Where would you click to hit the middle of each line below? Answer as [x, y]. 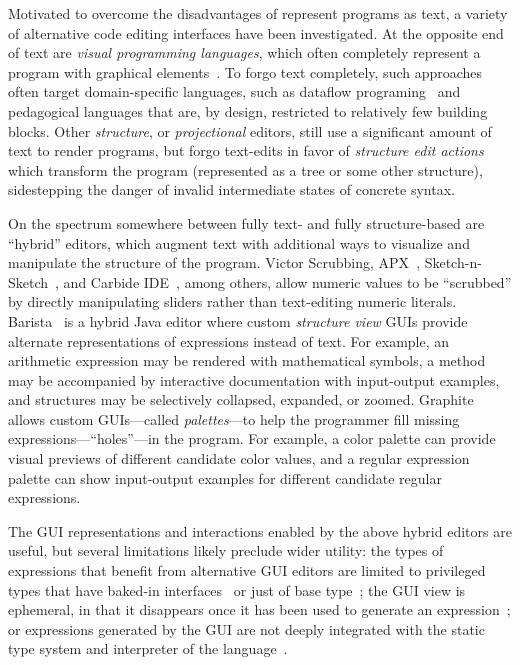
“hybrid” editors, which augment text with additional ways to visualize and [239, 242]
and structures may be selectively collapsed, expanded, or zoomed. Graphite [241, 399]
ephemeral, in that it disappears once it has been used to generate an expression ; [259, 609]
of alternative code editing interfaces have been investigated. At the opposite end [256, 32]
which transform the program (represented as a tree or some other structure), [245, 169]
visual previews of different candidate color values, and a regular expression [239, 458]
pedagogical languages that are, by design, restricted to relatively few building [248, 110]
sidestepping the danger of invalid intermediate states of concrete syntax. [231, 189]
